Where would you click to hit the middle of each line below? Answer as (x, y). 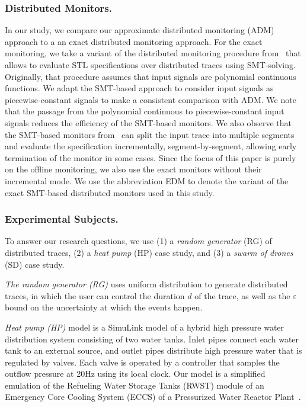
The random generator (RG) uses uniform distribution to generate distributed (146, 284)
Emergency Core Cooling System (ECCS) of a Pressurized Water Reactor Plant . (153, 397)
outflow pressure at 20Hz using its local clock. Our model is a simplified (135, 374)
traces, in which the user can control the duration (95, 295)
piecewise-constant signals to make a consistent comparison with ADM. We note (151, 99)
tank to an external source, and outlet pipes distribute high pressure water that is (153, 350)
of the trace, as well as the (242, 295)
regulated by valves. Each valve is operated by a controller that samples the (142, 362)
